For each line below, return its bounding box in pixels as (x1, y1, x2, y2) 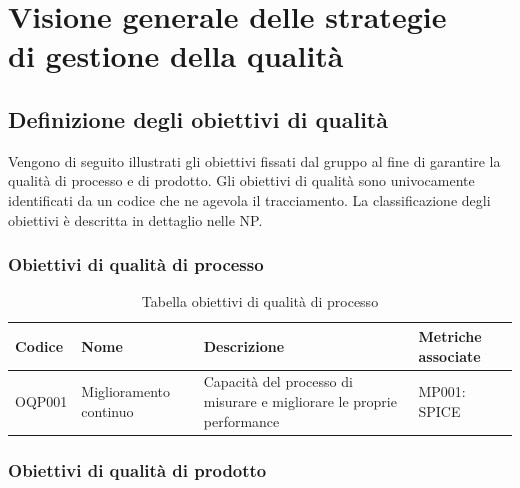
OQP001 (15, 390, 68, 411)
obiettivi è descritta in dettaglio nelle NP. (8, 209, 263, 230)
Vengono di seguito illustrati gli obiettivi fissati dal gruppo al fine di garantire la (8, 150, 501, 171)
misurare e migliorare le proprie (203, 390, 397, 411)
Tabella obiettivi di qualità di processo (141, 291, 379, 312)
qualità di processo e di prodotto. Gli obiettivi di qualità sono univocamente (8, 170, 475, 191)
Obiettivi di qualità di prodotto (8, 457, 267, 482)
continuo (81, 400, 134, 421)
